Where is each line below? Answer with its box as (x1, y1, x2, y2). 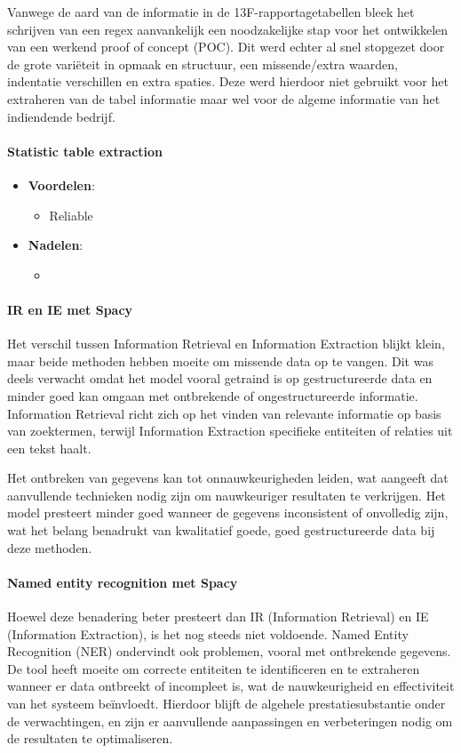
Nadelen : (28, 236, 83, 254)
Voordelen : (28, 175, 95, 194)
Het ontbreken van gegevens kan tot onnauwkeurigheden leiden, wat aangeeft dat (7, 469, 449, 487)
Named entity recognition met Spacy (7, 573, 238, 591)
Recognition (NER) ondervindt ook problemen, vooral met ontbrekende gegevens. (7, 642, 451, 661)
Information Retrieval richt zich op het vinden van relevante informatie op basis (7, 404, 441, 422)
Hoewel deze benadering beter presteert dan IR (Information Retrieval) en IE (7, 607, 429, 626)
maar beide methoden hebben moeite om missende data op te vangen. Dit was (7, 351, 433, 370)
